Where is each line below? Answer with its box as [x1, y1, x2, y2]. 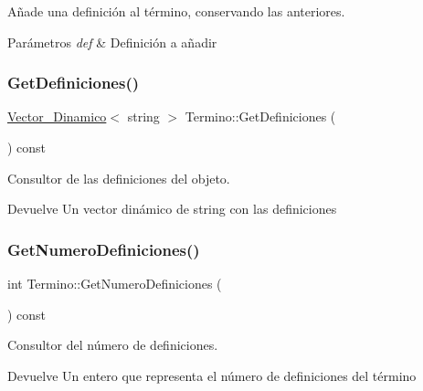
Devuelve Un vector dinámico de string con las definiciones [7, 199, 337, 218]
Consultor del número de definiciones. [7, 335, 218, 354]
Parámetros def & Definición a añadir [7, 32, 217, 51]
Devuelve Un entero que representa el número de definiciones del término [7, 365, 417, 385]
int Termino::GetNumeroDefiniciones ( [7, 274, 222, 292]
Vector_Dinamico [7, 107, 107, 126]
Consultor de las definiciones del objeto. [7, 168, 230, 187]
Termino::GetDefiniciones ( [185, 107, 336, 126]
